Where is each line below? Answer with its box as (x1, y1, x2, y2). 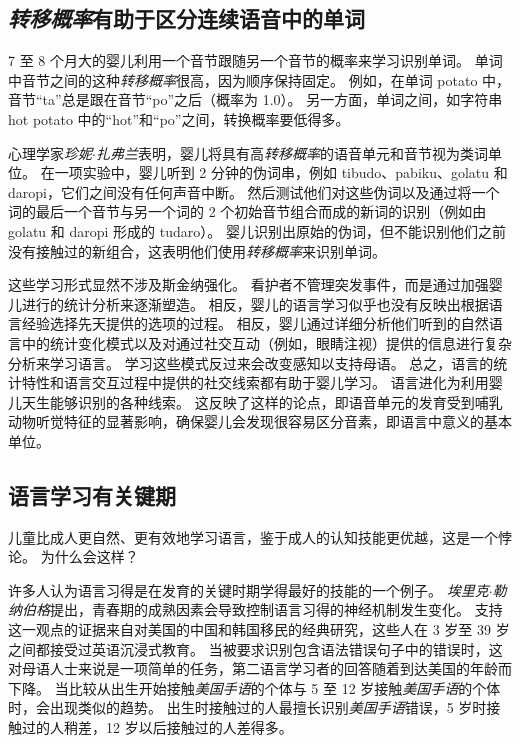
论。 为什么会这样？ (8, 546, 139, 567)
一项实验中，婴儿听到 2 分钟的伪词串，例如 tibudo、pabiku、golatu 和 (54, 162, 508, 183)
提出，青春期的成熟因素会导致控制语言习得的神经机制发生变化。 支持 (50, 599, 503, 620)
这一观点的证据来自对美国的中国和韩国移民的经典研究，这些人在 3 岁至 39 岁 (8, 619, 510, 640)
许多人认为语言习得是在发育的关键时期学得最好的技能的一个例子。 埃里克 (8, 579, 489, 600)
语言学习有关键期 (8, 479, 176, 510)
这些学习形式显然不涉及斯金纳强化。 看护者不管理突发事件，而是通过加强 (8, 274, 489, 295)
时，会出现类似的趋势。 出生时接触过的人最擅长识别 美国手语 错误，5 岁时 (8, 697, 487, 718)
